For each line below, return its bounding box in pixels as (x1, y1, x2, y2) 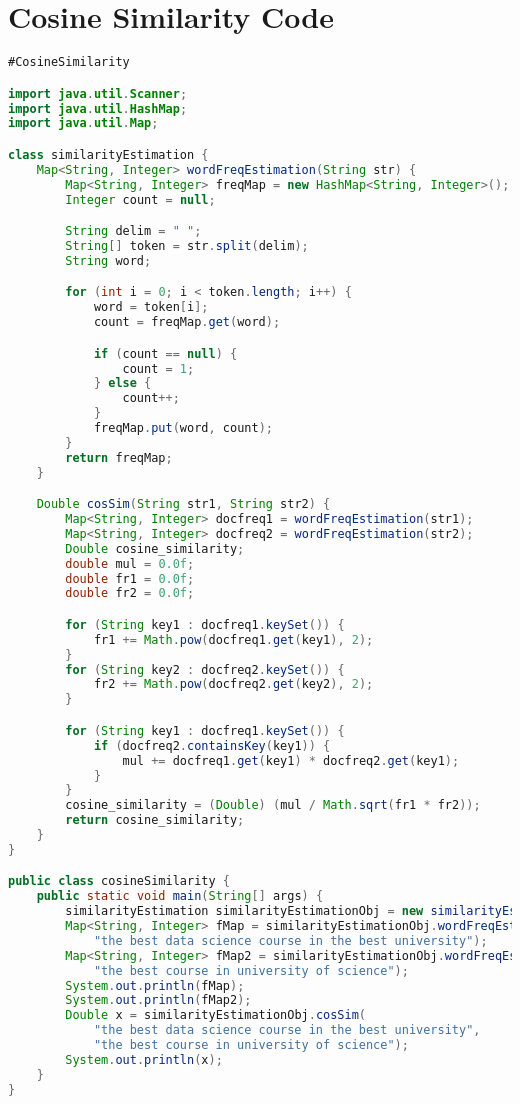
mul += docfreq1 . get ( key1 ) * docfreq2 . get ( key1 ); (122, 753, 460, 768)
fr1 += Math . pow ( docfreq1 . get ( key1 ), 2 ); (93, 632, 374, 647)
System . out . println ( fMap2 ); (65, 993, 252, 1008)
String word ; (65, 253, 152, 268)
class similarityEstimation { (8, 147, 209, 162)
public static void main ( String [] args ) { (36, 889, 324, 904)
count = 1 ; (122, 361, 195, 376)
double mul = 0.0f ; (65, 556, 195, 571)
